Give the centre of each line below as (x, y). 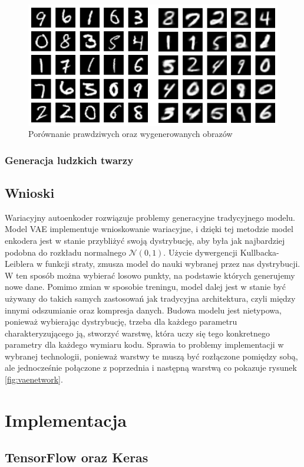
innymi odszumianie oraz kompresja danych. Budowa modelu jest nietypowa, (143, 310)
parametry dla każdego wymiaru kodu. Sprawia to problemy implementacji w (144, 344)
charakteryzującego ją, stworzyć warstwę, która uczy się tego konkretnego (137, 333)
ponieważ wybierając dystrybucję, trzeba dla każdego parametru (121, 321)
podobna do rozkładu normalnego (65, 252)
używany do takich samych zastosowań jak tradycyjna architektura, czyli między (150, 298)
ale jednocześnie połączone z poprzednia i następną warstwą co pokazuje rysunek (151, 368)
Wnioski (30, 192)
